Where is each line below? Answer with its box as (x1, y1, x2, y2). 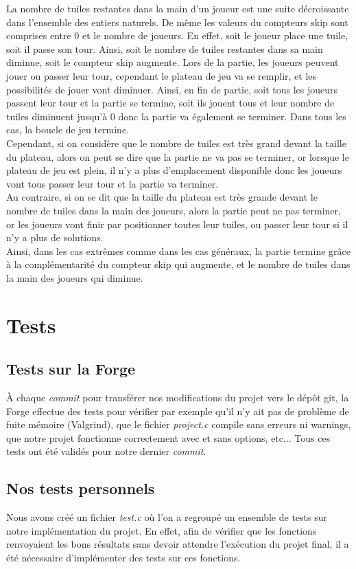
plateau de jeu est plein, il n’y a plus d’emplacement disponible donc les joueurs (6, 163, 342, 177)
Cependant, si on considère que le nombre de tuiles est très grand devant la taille (6, 135, 346, 150)
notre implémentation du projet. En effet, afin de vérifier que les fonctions (6, 523, 317, 537)
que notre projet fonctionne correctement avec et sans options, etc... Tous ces (6, 430, 331, 445)
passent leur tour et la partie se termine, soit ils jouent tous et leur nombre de (6, 96, 335, 110)
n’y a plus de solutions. (6, 230, 104, 245)
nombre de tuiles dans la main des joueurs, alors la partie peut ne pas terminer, (6, 203, 341, 217)
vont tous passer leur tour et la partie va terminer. (6, 176, 219, 190)
